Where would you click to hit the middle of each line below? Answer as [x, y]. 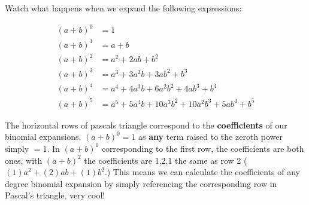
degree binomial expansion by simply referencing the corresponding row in [141, 183]
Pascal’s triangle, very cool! [55, 195]
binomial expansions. [43, 137]
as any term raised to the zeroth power [210, 137]
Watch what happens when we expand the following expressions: [123, 8]
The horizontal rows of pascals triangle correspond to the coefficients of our [146, 125]
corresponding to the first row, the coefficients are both [203, 148]
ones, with [24, 160]
